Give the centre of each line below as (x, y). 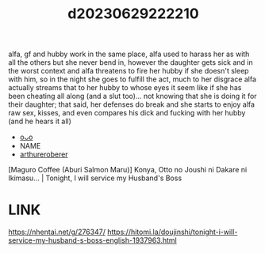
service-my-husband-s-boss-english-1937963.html (92, 240)
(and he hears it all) (40, 121)
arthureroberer (44, 154)
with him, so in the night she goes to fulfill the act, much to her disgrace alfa (132, 79)
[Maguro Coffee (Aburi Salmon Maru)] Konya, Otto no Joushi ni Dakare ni (128, 170)
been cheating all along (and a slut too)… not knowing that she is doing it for (132, 96)
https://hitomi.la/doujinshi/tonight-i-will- (172, 232)
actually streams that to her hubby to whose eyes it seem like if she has (125, 88)
